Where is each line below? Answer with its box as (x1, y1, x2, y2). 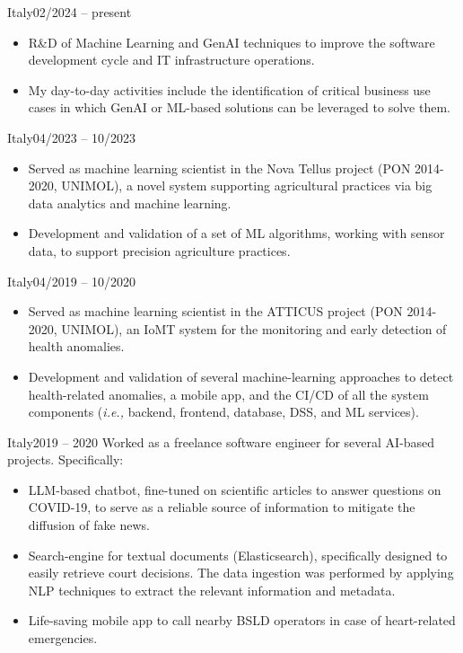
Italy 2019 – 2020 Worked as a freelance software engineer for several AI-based (7, 432, 435, 451)
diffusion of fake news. (28, 516, 150, 534)
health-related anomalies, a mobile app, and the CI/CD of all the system (28, 384, 429, 403)
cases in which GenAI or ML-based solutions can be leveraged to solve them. (28, 98, 450, 117)
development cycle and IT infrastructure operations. (28, 50, 315, 69)
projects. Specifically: (7, 450, 124, 469)
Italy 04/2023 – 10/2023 (7, 128, 136, 146)
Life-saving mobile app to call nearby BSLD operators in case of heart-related (28, 611, 456, 630)
